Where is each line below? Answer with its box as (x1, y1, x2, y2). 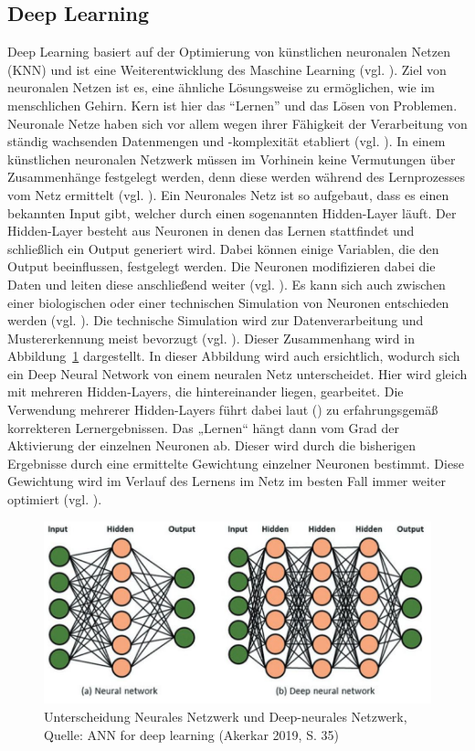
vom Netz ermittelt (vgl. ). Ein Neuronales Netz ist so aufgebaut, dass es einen (7, 185, 449, 204)
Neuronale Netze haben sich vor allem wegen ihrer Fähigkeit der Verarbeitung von (7, 113, 468, 132)
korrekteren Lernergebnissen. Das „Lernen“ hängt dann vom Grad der (7, 418, 400, 437)
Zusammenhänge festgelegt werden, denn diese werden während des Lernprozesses (7, 167, 465, 186)
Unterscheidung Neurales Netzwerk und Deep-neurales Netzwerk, (44, 707, 407, 726)
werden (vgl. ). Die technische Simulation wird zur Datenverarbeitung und (7, 311, 424, 330)
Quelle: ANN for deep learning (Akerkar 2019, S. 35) (44, 725, 339, 744)
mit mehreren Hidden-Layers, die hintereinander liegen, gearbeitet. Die (7, 382, 404, 401)
